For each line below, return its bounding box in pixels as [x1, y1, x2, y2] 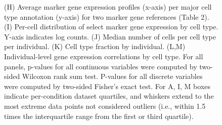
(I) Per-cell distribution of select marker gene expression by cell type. [4, 21, 218, 32]
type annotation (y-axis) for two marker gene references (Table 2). [4, 11, 209, 22]
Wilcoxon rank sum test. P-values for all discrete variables [22, 71, 203, 81]
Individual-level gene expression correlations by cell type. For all [4, 51, 203, 61]
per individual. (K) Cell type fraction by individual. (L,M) [4, 41, 186, 52]
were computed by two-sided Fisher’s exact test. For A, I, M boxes [4, 80, 211, 91]
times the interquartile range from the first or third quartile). [4, 110, 194, 121]
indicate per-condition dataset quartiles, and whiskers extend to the [4, 91, 214, 101]
